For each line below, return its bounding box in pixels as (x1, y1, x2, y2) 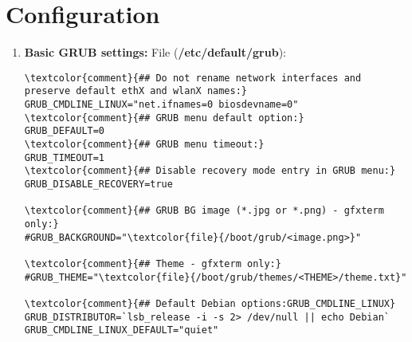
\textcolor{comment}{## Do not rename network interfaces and (24, 72, 362, 84)
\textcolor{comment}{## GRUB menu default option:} (24, 112, 304, 124)
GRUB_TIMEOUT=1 (24, 151, 105, 163)
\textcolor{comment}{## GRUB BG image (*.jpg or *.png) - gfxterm (24, 205, 384, 217)
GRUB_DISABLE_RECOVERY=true (24, 178, 173, 190)
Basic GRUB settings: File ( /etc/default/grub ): (24, 44, 286, 61)
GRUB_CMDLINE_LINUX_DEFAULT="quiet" (24, 324, 219, 336)
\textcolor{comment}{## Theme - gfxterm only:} (24, 257, 281, 269)
